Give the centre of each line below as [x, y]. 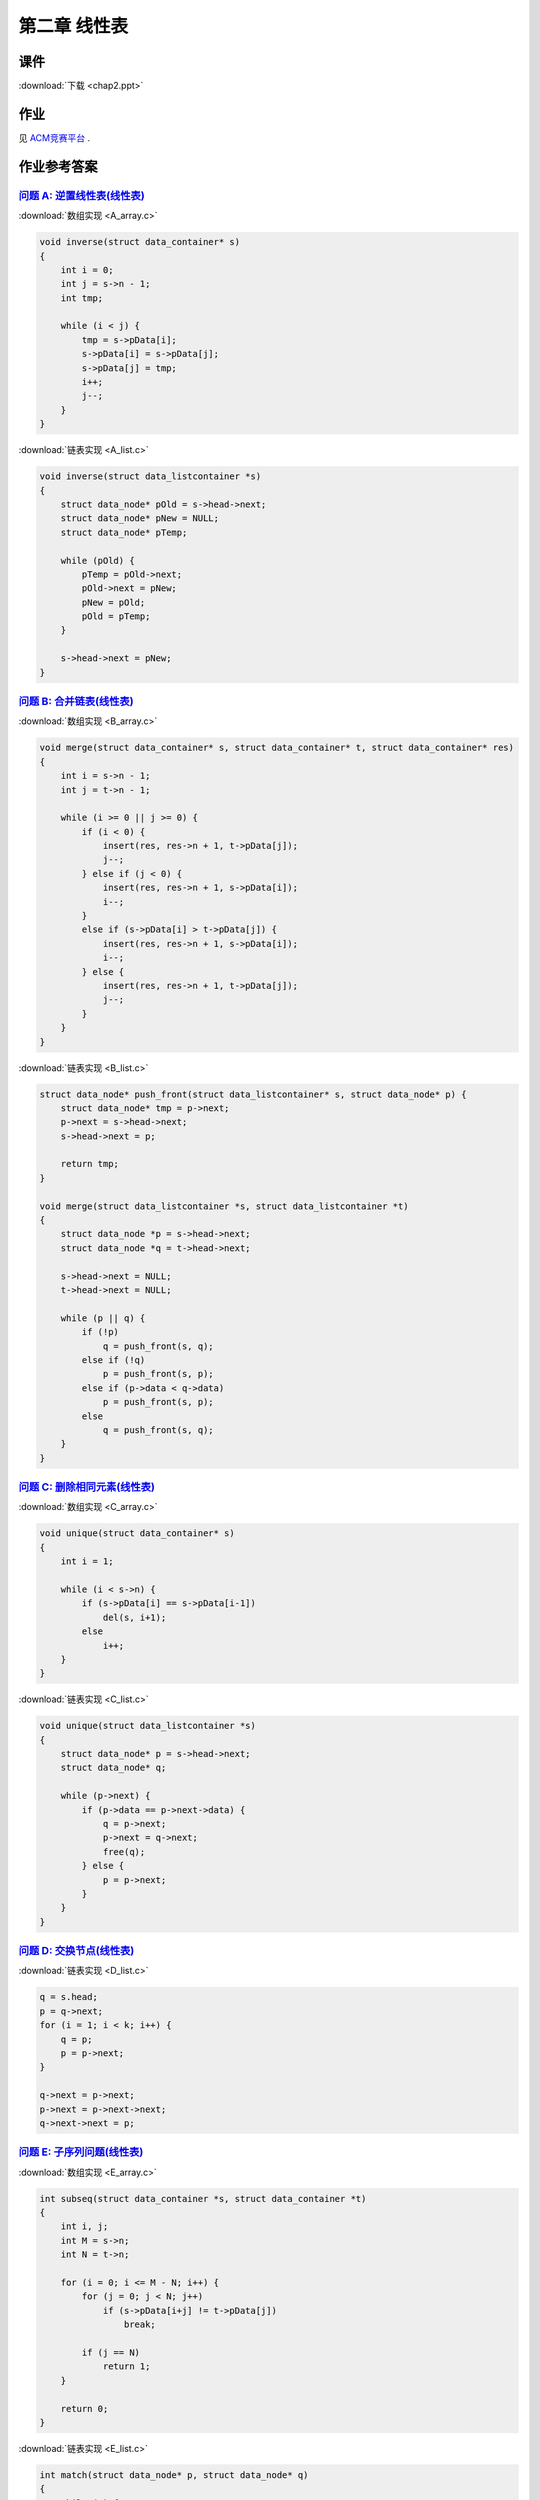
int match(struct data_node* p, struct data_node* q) [174, 2474]
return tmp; [90, 1164]
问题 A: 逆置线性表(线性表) [81, 195]
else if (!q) [113, 1359]
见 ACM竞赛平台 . [54, 137]
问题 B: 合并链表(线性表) [76, 701]
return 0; [84, 2408]
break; [140, 2324]
